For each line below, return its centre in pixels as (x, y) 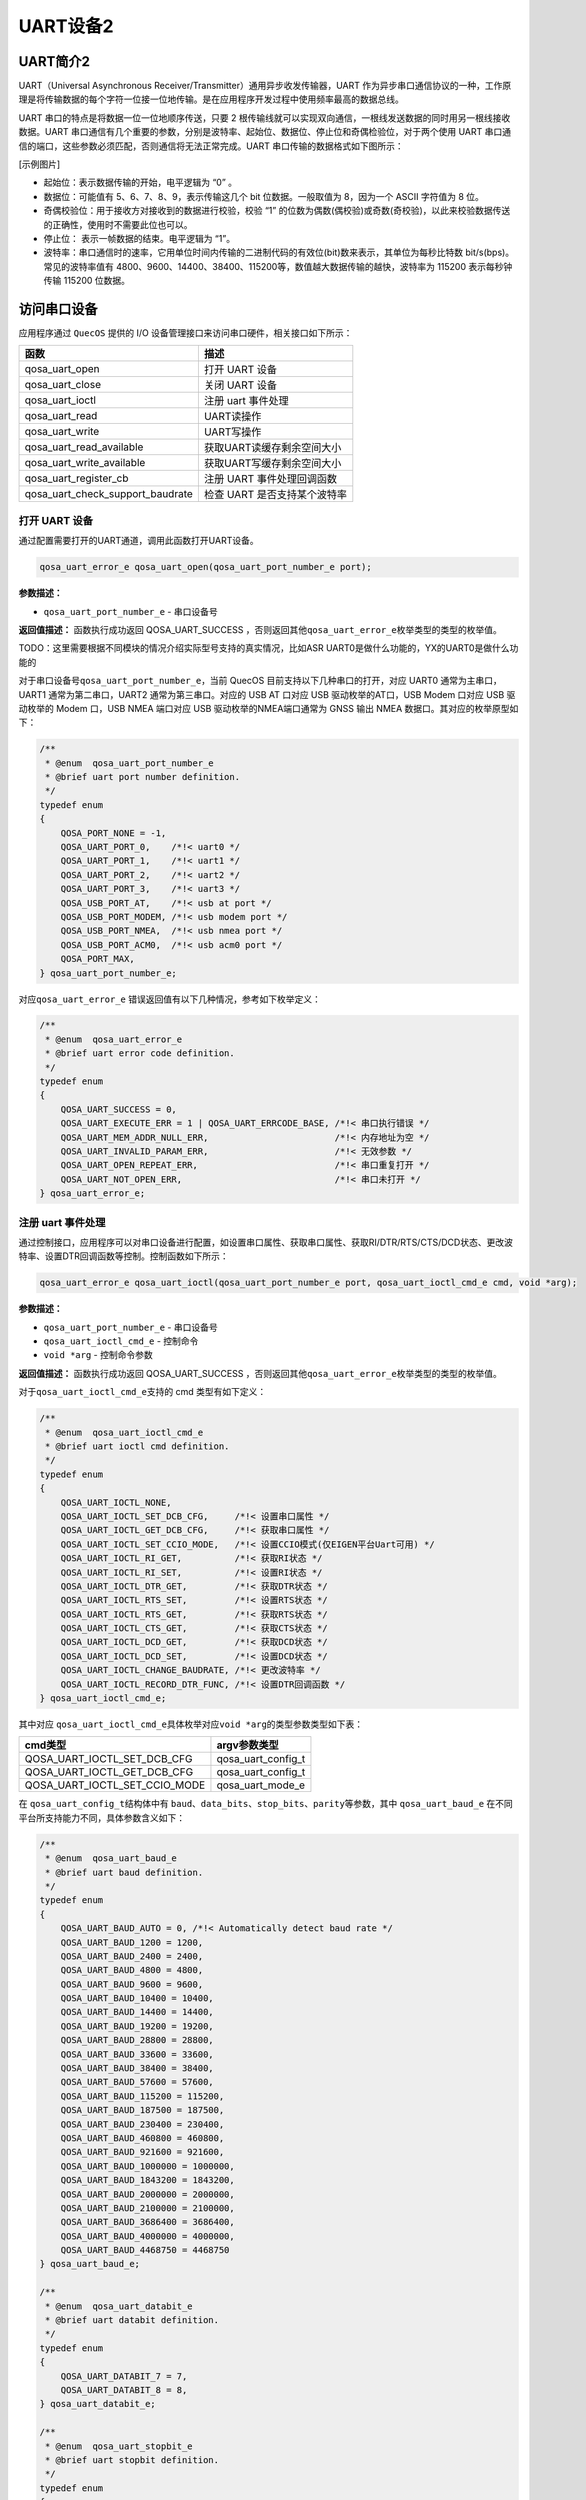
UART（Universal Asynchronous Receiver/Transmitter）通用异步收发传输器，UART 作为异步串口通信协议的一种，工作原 (265, 86)
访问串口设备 (58, 308)
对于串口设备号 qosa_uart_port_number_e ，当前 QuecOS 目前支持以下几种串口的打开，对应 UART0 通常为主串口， (260, 681)
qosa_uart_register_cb (76, 478)
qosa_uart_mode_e (260, 1785)
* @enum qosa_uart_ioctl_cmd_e (124, 1432)
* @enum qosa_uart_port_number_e (129, 763)
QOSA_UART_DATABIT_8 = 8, (124, 2390)
